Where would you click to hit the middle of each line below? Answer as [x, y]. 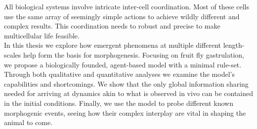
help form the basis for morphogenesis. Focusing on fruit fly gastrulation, [134, 54]
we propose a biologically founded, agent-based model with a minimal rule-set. [123, 64]
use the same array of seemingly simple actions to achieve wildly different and [122, 16]
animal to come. [28, 122]
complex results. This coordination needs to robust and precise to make [112, 26]
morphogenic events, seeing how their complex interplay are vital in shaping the [125, 113]
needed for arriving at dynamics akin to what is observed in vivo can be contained [129, 93]
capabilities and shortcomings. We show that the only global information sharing [126, 83]
